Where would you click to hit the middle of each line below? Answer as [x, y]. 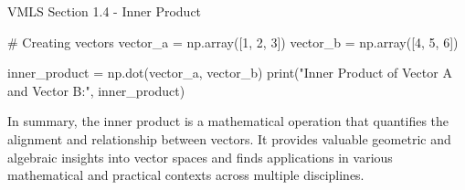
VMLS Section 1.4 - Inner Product [105, 11]
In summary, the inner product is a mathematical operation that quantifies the [228, 121]
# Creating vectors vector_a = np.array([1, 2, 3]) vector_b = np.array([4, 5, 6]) [233, 42]
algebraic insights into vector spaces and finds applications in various [200, 157]
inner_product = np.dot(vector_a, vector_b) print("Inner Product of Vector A [230, 73]
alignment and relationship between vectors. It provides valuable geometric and [229, 138]
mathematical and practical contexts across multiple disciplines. [186, 175]
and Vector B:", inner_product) [96, 90]
